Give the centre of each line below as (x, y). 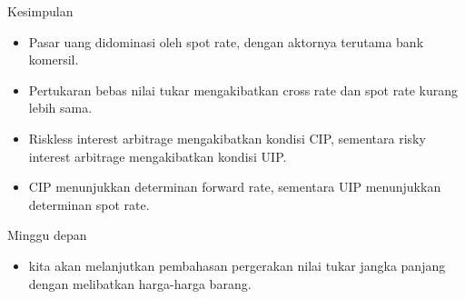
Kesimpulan (40, 11)
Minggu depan (47, 235)
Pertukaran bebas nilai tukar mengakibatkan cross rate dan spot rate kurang (243, 90)
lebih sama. (60, 108)
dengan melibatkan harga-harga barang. (140, 283)
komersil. (54, 60)
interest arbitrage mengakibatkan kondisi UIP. (158, 156)
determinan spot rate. (89, 204)
